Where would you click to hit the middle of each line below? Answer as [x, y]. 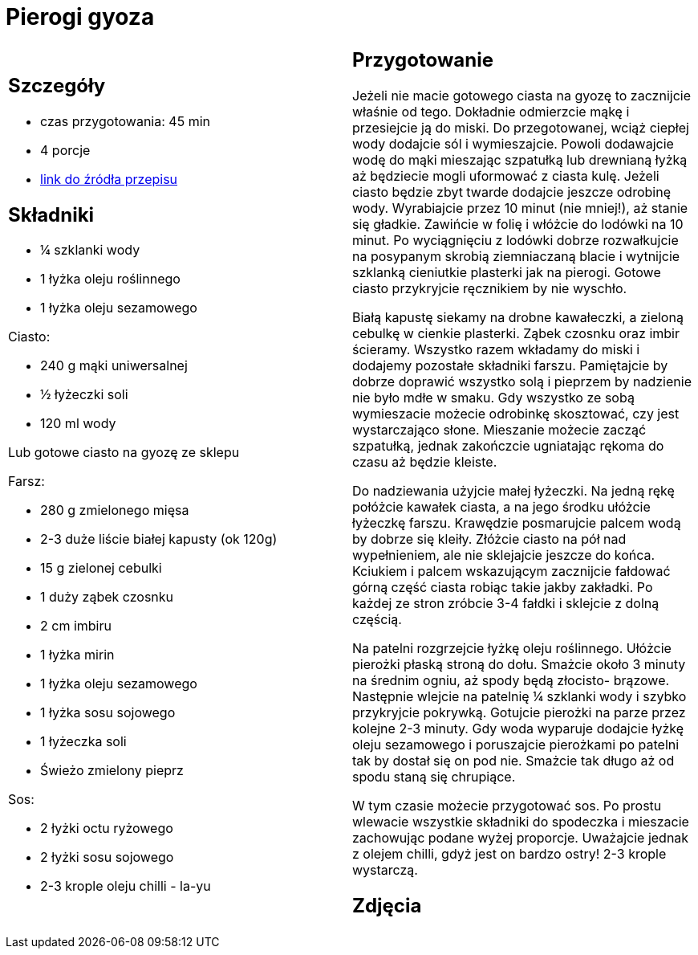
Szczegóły [57, 85]
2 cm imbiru [76, 626]
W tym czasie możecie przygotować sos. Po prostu [507, 805]
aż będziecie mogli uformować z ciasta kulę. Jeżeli [506, 175]
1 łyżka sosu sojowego [108, 713]
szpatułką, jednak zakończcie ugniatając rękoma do [508, 445]
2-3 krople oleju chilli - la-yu [126, 886]
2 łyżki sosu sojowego [107, 857]
